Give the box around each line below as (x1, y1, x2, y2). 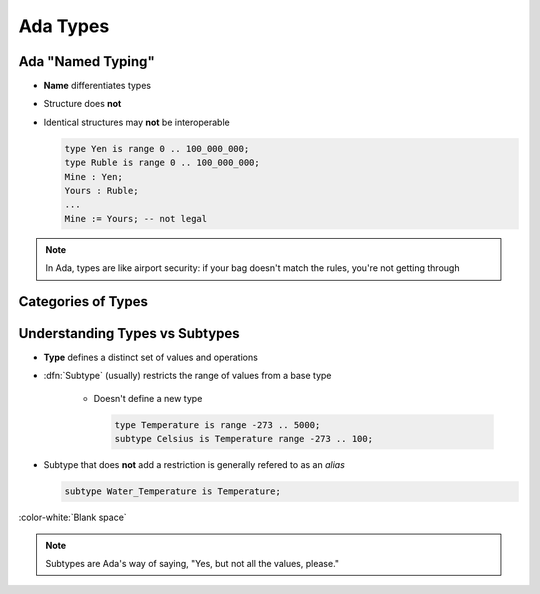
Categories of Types (18, 293, 149, 310)
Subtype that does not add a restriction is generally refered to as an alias (43, 459, 345, 471)
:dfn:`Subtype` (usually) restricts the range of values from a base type (43, 370, 332, 382)
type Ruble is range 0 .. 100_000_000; (64, 157, 260, 169)
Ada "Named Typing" (18, 53, 155, 70)
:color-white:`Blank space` (18, 511, 127, 524)
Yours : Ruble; (64, 185, 139, 196)
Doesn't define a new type (93, 392, 203, 404)
